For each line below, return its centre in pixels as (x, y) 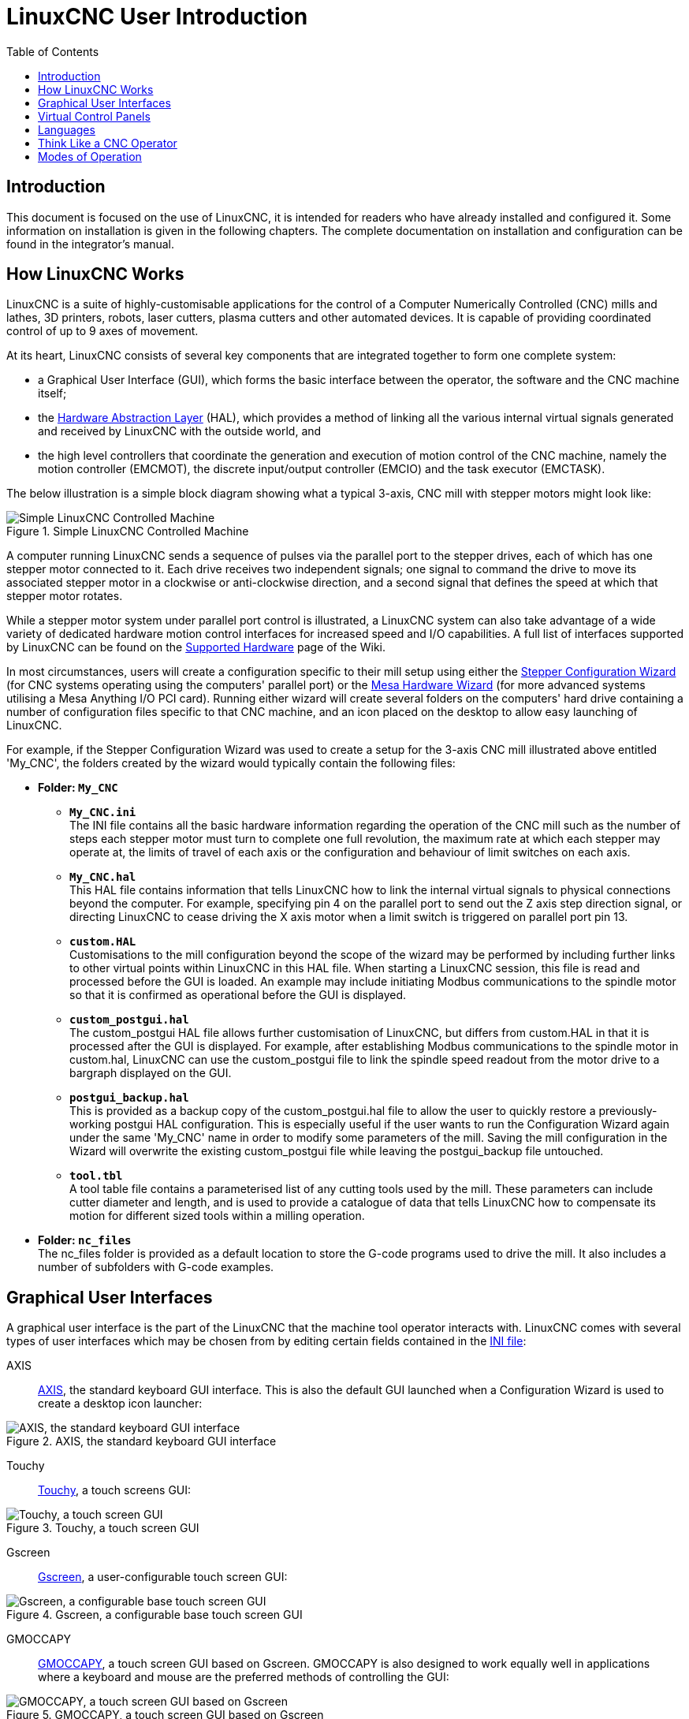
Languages (67, 129)
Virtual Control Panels (94, 116)
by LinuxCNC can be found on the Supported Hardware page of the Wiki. (196, 647)
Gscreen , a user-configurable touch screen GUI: (163, 1577)
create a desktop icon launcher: (120, 1404)
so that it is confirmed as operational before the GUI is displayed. (238, 995)
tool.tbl (96, 1176)
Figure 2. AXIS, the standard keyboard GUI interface (142, 1441)
